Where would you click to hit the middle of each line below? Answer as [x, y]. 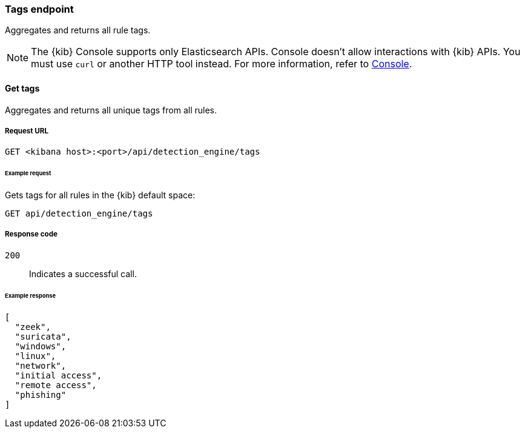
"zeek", [33, 327]
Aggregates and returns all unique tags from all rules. [111, 110]
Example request [28, 173]
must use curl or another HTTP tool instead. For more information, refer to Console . [222, 64]
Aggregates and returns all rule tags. [78, 30]
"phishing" [41, 394]
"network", [41, 365]
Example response [31, 295]
